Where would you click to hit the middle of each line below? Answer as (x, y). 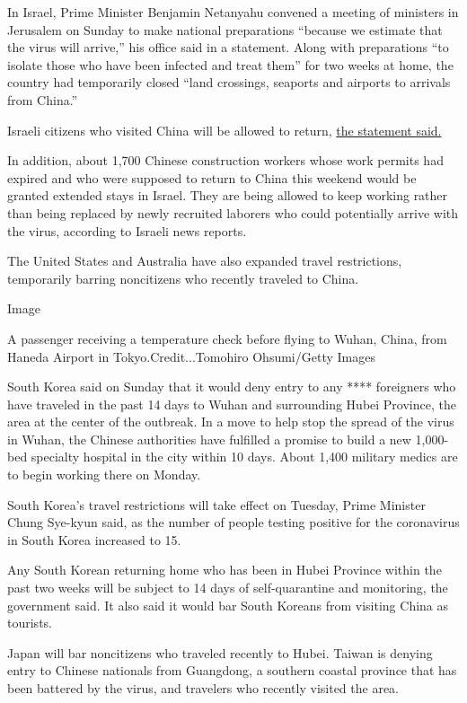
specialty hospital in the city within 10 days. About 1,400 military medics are (244, 457)
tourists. (30, 623)
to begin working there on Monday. (104, 475)
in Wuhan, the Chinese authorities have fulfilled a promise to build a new (209, 439)
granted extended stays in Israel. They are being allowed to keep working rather (228, 195)
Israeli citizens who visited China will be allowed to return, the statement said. (225, 130)
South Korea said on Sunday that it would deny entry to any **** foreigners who (232, 387)
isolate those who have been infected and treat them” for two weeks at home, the (230, 64)
